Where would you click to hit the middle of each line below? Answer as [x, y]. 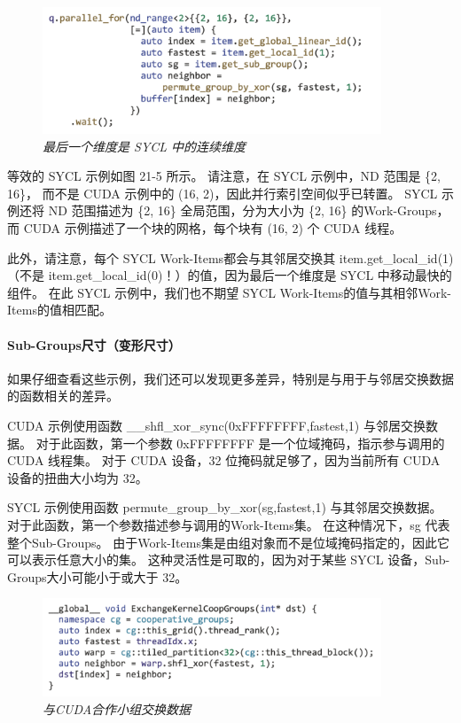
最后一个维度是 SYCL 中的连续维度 [145, 146]
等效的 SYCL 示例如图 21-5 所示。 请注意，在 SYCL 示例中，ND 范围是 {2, [224, 176]
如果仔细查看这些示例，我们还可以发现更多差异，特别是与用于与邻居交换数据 [230, 378]
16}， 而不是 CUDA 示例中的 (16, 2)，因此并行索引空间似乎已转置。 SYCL [223, 193]
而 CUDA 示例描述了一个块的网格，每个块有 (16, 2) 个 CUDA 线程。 [205, 228]
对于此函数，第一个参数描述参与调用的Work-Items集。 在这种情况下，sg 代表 [229, 524]
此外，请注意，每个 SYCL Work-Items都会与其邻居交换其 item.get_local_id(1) [230, 257]
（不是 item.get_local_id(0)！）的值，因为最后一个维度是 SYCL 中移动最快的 [230, 275]
